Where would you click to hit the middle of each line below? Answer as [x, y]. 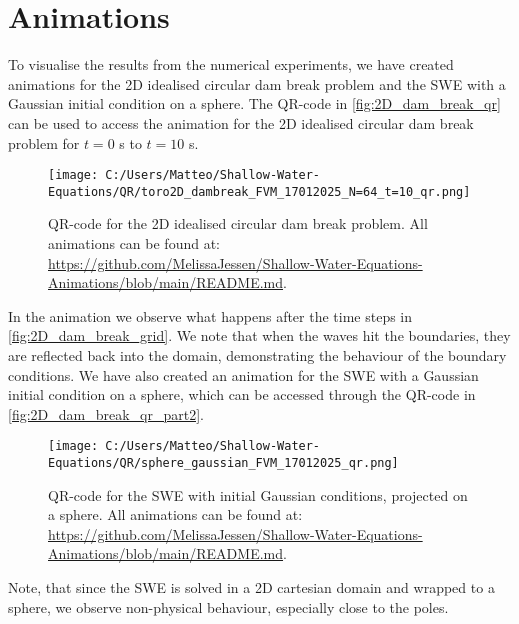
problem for [44, 142]
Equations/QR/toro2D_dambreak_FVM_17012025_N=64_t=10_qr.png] [259, 191]
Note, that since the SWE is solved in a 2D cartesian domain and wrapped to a [251, 587]
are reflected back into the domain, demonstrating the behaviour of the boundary [257, 354]
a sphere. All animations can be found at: [175, 514]
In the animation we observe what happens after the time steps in [210, 315]
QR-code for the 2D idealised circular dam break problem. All [238, 223]
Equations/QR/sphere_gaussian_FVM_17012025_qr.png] [223, 463]
